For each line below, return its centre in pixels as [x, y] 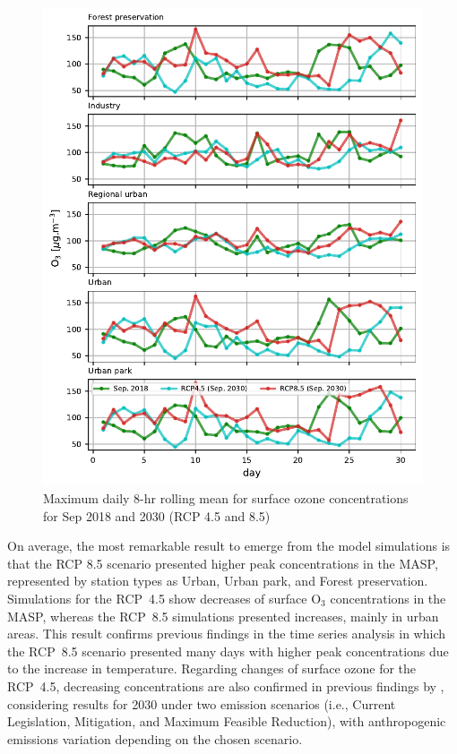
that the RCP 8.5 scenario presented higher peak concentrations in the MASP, [223, 563]
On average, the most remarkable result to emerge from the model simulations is [229, 546]
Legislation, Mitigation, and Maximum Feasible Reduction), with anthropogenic [227, 721]
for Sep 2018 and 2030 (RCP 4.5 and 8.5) [157, 515]
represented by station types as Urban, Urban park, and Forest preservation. [218, 581]
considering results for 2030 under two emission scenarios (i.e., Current [202, 703]
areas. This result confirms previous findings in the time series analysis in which [227, 634]
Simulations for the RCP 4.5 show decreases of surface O [164, 598]
